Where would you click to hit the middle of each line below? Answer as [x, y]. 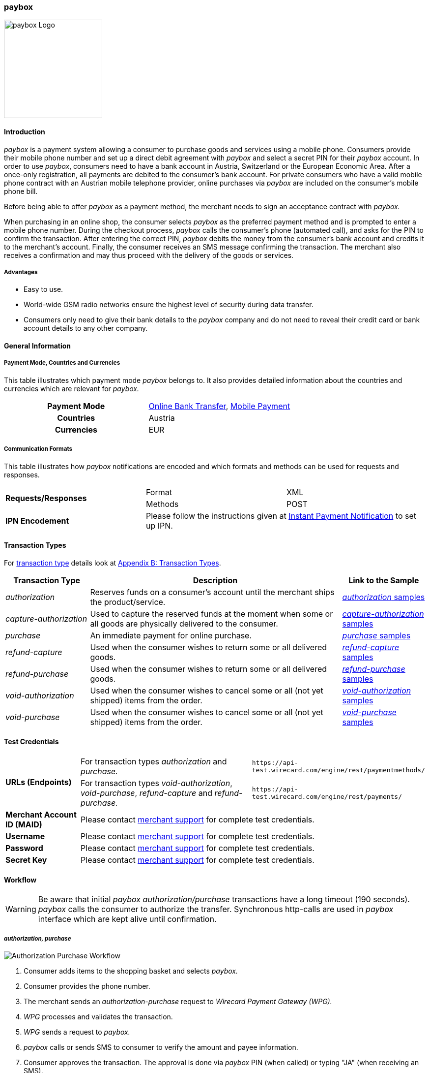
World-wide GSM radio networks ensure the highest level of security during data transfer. [169, 305]
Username [25, 836]
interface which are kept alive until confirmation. [127, 919]
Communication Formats [38, 449]
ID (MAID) [24, 824]
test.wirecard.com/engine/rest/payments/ [327, 796]
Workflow [20, 880]
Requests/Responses [46, 498]
